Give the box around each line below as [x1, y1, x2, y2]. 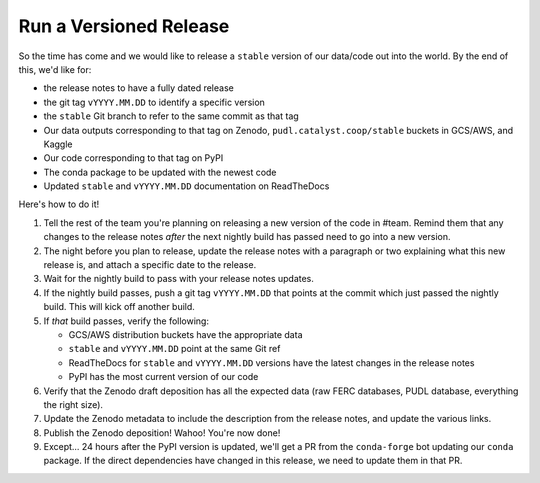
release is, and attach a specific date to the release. [43, 259, 257, 271]
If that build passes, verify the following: [43, 315, 210, 327]
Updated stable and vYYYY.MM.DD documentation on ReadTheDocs [43, 180, 330, 192]
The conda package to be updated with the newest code [43, 166, 277, 178]
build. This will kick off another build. [43, 301, 195, 313]
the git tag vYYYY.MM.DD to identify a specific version [43, 96, 265, 108]
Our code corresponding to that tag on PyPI [43, 152, 224, 164]
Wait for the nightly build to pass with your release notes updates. [43, 273, 315, 285]
